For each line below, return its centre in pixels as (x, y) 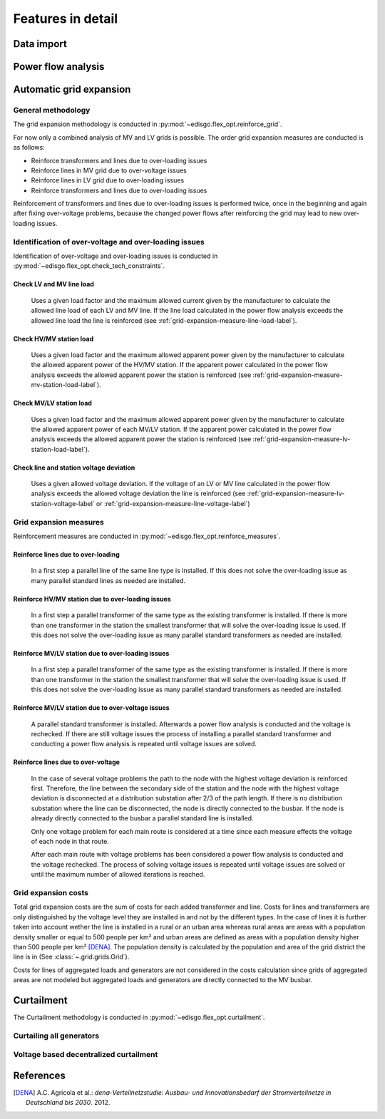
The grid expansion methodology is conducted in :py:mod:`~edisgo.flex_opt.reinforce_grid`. (148, 124)
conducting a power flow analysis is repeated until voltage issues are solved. (144, 744)
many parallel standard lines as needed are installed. (108, 580)
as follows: (29, 148)
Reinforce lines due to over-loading (67, 555)
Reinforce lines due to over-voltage (67, 762)
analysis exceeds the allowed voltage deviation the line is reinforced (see (138, 494)
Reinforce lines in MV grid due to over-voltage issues (109, 170)
